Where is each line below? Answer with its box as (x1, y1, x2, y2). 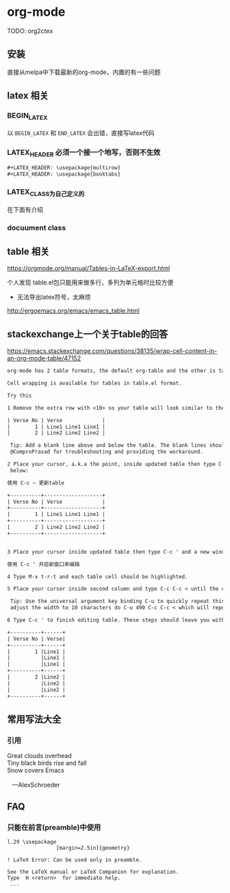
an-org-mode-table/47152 (7, 354, 81, 363)
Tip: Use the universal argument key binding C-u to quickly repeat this (10, 598, 225, 605)
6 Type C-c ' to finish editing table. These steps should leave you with (7, 617, 225, 624)
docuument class (7, 223, 66, 232)
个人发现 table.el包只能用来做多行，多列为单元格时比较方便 (7, 278, 174, 286)
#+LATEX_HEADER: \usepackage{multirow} (7, 164, 121, 171)
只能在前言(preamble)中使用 (7, 822, 101, 832)
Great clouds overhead (7, 752, 72, 760)
